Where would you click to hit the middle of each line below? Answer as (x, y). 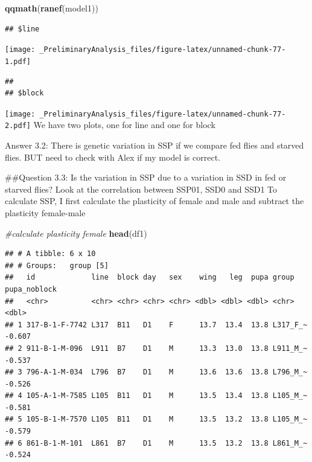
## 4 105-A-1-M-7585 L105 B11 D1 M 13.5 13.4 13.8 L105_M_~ (156, 396)
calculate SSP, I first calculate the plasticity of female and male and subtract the (154, 201)
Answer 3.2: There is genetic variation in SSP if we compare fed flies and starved (154, 145)
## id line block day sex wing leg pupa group (150, 278)
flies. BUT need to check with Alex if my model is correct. (113, 157)
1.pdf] (18, 61)
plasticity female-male (45, 212)
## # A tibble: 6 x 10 (50, 254)
